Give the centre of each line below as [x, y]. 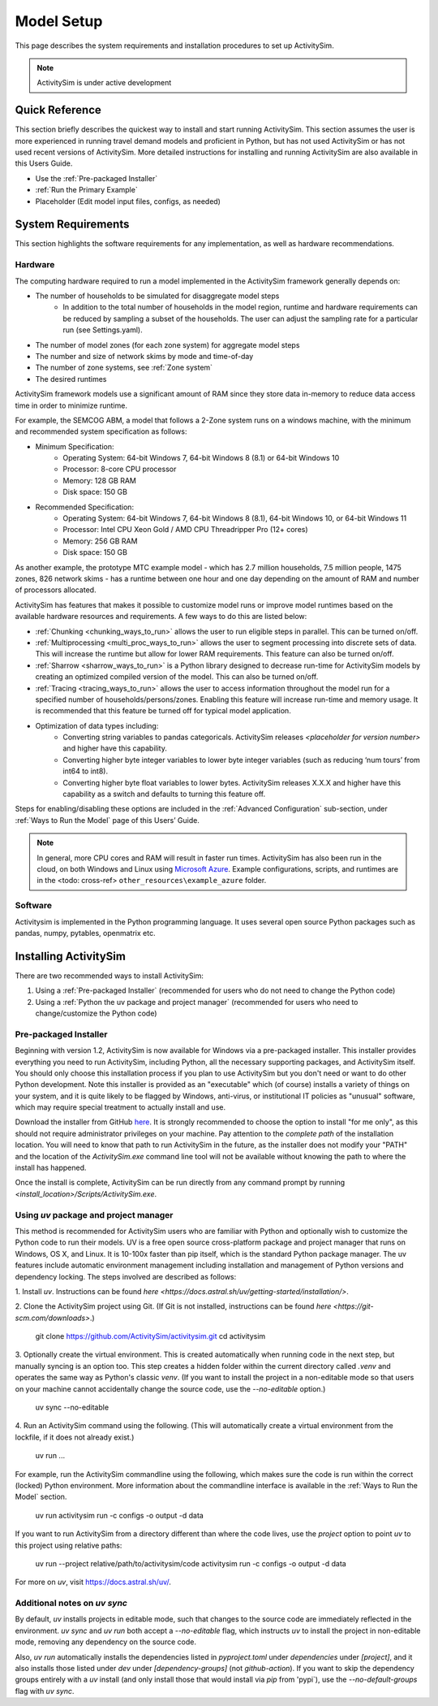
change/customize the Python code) [96, 1013]
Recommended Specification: [84, 507]
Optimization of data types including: [97, 725]
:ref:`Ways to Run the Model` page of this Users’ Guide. [107, 820]
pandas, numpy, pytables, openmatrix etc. [85, 933]
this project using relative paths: [69, 1545]
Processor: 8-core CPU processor [120, 469]
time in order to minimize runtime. [71, 405]
